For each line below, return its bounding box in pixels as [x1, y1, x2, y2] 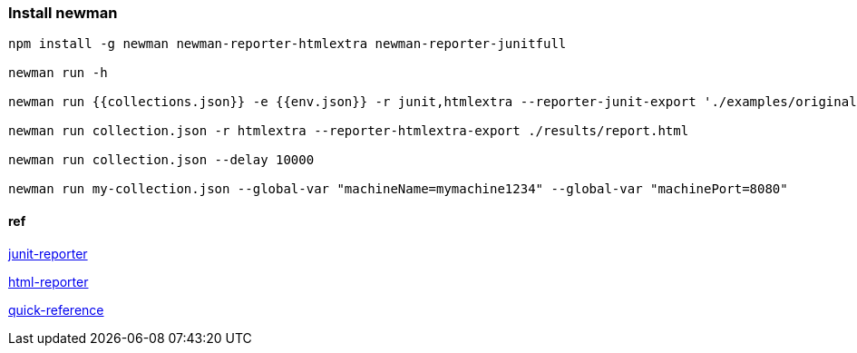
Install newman [8, 4, 118, 22]
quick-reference [8, 301, 104, 318]
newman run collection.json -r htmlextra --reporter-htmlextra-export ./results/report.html [8, 123, 689, 139]
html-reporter [8, 273, 89, 289]
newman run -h [8, 65, 108, 81]
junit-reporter [8, 245, 88, 261]
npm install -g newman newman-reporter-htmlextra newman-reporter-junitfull [8, 36, 567, 52]
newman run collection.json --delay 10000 [8, 152, 315, 168]
